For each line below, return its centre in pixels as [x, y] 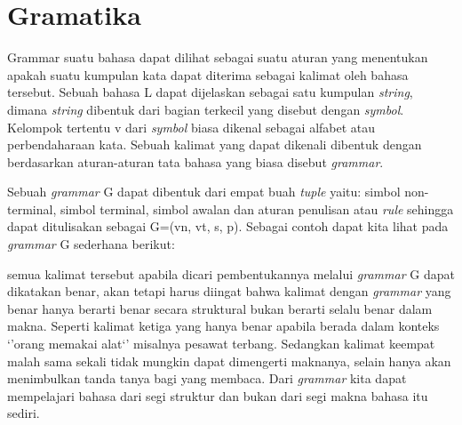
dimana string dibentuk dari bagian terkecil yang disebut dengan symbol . [206, 109]
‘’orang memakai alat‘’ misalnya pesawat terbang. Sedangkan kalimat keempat [221, 344]
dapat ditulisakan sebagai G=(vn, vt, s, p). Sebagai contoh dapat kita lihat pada [228, 226]
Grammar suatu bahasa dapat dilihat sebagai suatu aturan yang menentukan [218, 57]
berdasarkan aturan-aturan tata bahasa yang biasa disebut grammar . [195, 161]
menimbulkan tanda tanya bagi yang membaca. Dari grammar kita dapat [207, 378]
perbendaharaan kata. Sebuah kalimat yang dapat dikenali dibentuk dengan [215, 144]
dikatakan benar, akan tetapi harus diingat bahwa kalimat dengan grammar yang [229, 291]
